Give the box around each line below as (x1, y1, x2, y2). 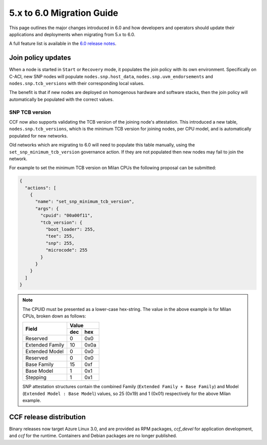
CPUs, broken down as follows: (22, 313, 87, 319)
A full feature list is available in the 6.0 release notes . (9, 41, 117, 46)
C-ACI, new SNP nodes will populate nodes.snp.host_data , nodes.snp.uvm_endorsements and (9, 73, 214, 79)
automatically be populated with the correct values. (9, 96, 114, 102)
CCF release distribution (9, 413, 86, 421)
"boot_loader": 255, (45, 226, 96, 232)
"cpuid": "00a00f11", (40, 213, 93, 219)
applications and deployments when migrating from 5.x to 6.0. (9, 31, 135, 37)
